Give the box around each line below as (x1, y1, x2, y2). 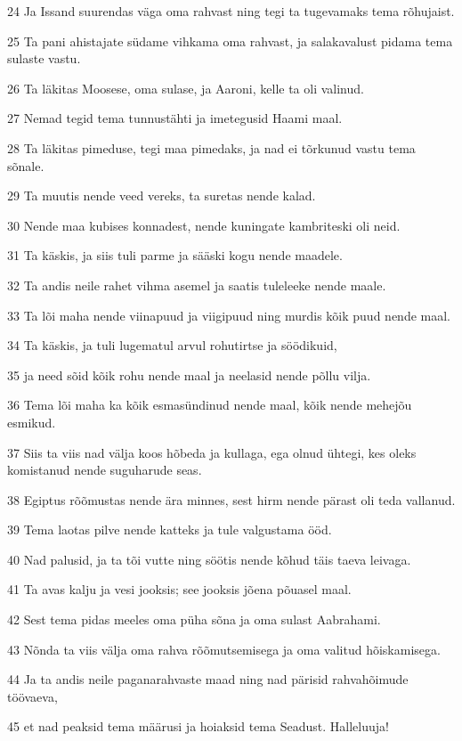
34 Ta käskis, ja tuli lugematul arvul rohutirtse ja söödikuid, (7, 336, 337, 354)
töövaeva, (7, 687, 58, 705)
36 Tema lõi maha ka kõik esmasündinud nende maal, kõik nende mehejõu (7, 395, 412, 414)
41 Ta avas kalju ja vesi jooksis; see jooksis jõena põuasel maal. (7, 580, 352, 598)
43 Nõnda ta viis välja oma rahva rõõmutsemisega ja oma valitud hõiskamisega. (7, 639, 441, 658)
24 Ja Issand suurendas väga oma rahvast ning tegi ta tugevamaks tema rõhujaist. (7, 2, 455, 20)
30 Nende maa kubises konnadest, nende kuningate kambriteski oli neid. (7, 216, 401, 234)
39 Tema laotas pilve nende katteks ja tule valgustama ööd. (7, 520, 332, 539)
